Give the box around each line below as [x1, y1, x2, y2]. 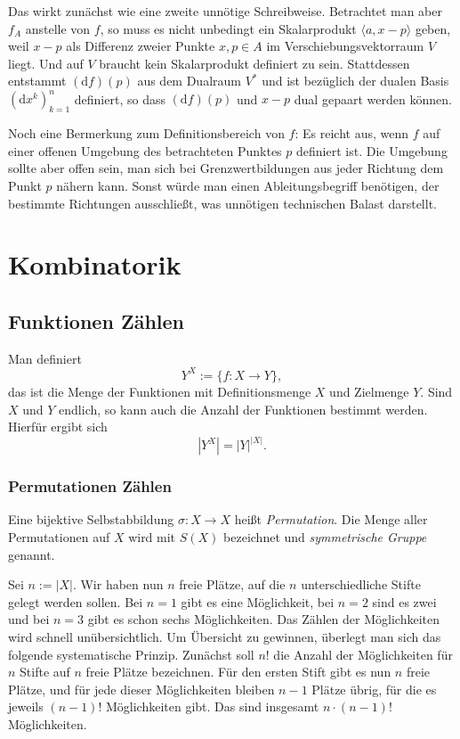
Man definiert [8, 349, 82, 367]
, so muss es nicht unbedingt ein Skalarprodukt [100, 19, 357, 37]
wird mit [128, 527, 176, 546]
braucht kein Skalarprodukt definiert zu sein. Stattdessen [99, 53, 410, 72]
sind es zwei [372, 592, 437, 611]
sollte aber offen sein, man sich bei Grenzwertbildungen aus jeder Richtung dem [8, 159, 444, 177]
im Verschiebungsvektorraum [266, 37, 424, 55]
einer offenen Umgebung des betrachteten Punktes [8, 141, 282, 160]
